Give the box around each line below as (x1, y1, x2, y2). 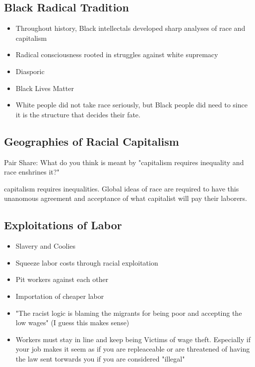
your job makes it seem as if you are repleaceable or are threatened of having (15, 344, 250, 354)
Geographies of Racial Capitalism (4, 133, 179, 149)
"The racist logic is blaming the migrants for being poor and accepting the (15, 307, 242, 318)
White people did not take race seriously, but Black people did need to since (15, 99, 248, 110)
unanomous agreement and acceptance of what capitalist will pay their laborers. (4, 193, 247, 203)
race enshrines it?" (4, 167, 60, 177)
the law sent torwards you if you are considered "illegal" (15, 353, 185, 364)
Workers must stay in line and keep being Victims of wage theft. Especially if (15, 334, 251, 344)
